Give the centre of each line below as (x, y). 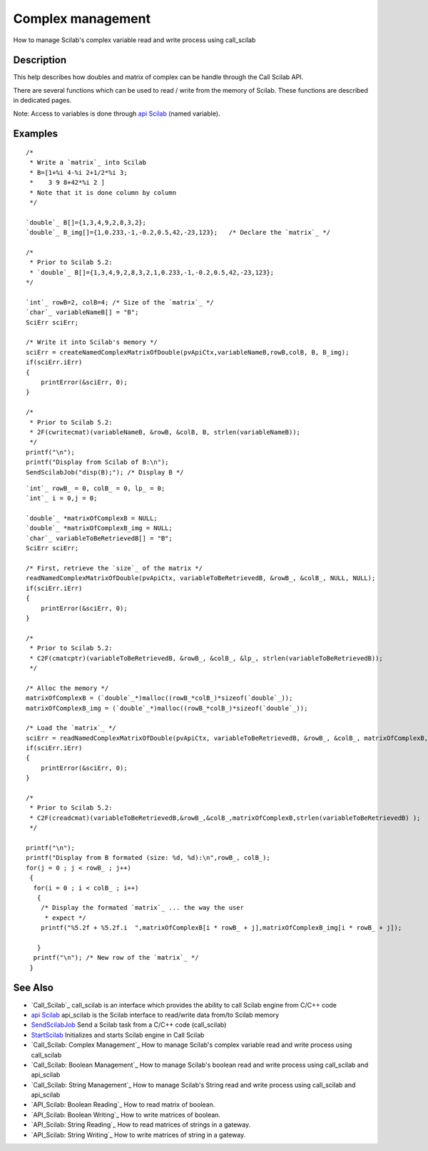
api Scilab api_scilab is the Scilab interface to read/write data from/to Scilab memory (155, 1015)
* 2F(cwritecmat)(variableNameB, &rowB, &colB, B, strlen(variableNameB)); (165, 432)
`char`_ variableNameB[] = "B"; (82, 313)
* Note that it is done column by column (103, 192)
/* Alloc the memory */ (67, 688)
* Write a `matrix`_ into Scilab (88, 163)
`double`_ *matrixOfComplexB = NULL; (92, 518)
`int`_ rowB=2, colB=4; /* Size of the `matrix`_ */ (120, 302)
